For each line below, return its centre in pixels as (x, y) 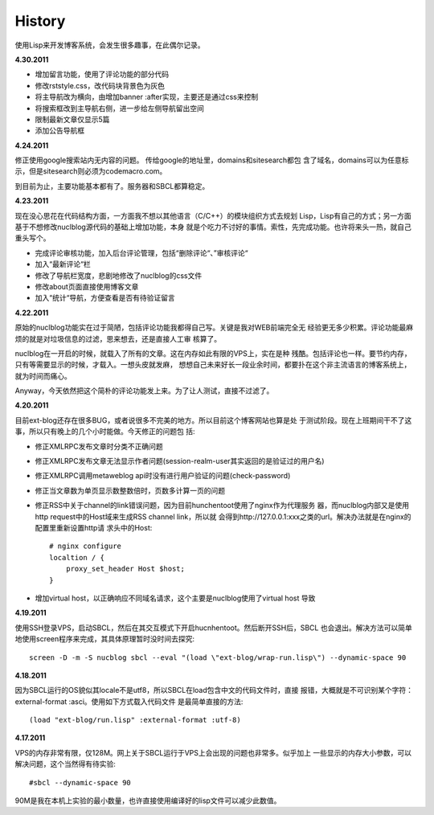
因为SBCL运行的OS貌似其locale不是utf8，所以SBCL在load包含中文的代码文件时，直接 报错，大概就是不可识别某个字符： (214, 690)
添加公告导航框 (59, 131)
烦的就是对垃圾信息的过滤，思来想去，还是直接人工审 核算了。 (118, 338)
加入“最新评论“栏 (63, 264)
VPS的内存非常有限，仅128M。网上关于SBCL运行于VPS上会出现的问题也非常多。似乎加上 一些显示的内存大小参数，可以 (213, 752)
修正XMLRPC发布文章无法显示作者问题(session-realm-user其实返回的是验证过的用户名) (180, 461)
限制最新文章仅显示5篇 (72, 119)
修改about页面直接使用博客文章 (87, 286)
